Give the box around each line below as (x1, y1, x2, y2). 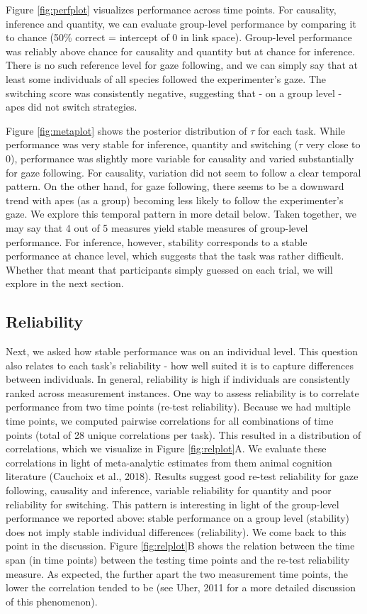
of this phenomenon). (6, 593, 98, 608)
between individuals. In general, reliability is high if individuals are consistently (6, 372, 351, 386)
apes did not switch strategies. (6, 99, 137, 114)
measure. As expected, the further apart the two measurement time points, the (6, 566, 349, 581)
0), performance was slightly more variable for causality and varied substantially (6, 150, 354, 165)
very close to (305, 137, 361, 152)
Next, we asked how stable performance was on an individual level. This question (6, 344, 358, 359)
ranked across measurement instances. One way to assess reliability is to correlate (6, 385, 359, 400)
